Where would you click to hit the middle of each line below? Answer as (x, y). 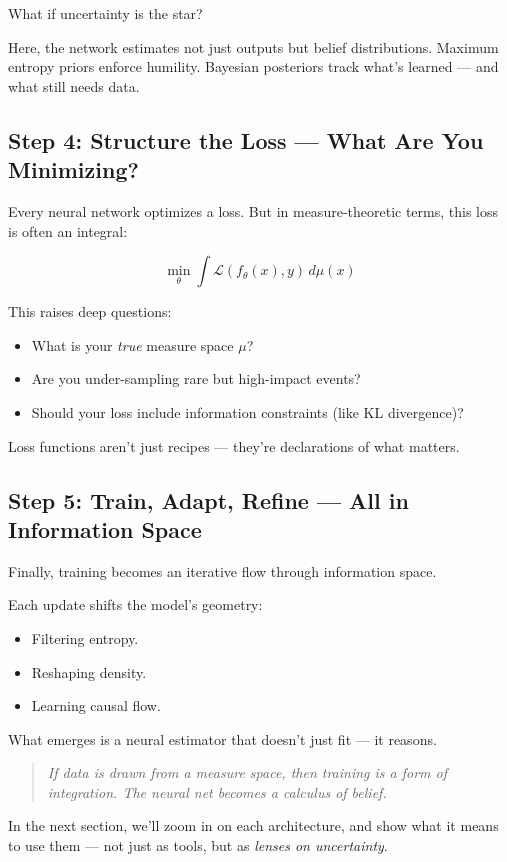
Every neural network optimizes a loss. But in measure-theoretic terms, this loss (253, 210)
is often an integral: (68, 230)
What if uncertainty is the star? (105, 13)
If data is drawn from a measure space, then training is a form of (247, 772)
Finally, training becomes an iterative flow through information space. (222, 570)
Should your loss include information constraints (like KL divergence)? (247, 411)
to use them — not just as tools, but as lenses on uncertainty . (198, 845)
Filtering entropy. (85, 637)
